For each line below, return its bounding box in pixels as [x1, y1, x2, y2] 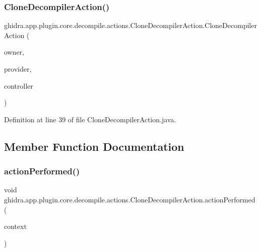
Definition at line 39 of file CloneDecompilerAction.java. [4, 114, 176, 124]
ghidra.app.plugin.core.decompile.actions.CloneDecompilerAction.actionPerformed [4, 194, 255, 204]
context [4, 221, 27, 231]
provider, [4, 64, 32, 74]
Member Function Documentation [4, 138, 185, 154]
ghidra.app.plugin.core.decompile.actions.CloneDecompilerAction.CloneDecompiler [4, 20, 257, 31]
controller [4, 80, 34, 91]
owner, [4, 47, 25, 57]
